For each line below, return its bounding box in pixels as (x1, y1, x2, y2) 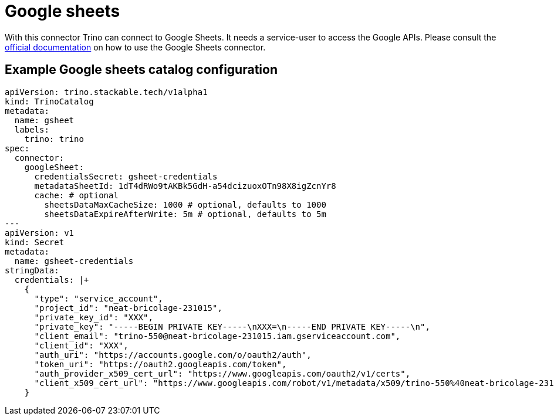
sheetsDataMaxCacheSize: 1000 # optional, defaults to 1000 (44, 199, 326, 209)
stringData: (5, 265, 59, 275)
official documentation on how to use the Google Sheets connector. (5, 42, 266, 52)
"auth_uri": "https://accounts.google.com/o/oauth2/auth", (34, 350, 312, 360)
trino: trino (24, 134, 84, 144)
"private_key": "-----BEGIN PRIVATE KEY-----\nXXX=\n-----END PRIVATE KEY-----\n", (34, 321, 430, 331)
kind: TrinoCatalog (5, 96, 94, 106)
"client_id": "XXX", (34, 340, 129, 350)
